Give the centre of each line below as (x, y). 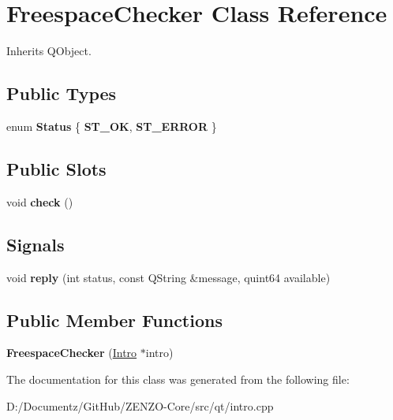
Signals (36, 244)
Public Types (62, 93)
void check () (40, 201)
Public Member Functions (114, 320)
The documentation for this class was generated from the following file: (178, 379)
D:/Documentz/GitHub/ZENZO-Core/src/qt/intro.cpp (140, 405)
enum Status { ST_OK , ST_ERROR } (112, 126)
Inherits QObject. (49, 51)
